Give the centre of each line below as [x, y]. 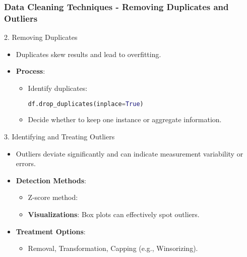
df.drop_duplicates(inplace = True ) [86, 104]
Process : [30, 71]
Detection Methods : [51, 180]
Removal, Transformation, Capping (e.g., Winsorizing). [113, 248]
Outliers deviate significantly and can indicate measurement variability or [130, 153]
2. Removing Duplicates [41, 37]
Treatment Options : [51, 231]
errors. [26, 163]
